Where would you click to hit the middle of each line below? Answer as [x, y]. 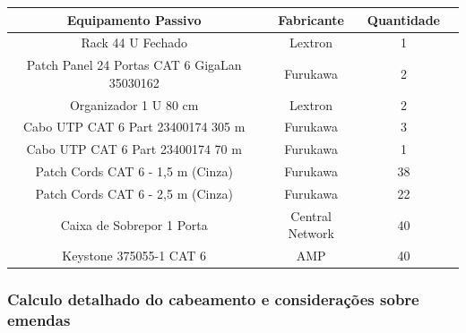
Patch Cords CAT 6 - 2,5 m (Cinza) [134, 193]
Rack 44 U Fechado [134, 43]
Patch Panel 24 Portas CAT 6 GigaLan [134, 65]
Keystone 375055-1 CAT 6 [134, 256]
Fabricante [311, 19]
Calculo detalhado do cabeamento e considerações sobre [213, 299]
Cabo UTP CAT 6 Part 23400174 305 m [134, 127]
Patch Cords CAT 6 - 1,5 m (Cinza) [134, 171]
